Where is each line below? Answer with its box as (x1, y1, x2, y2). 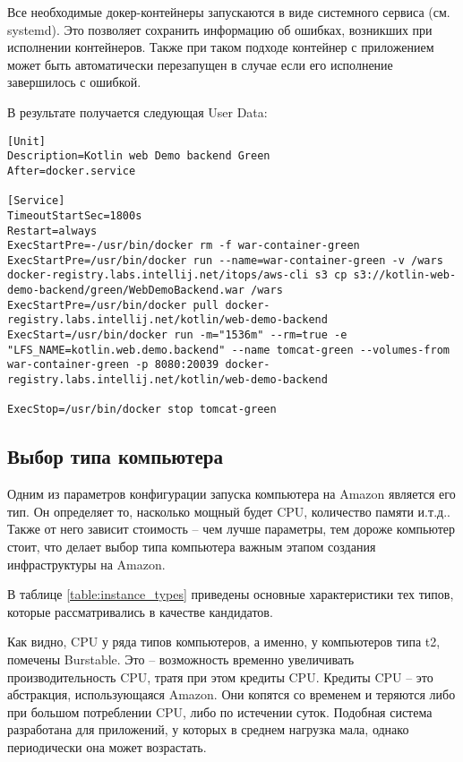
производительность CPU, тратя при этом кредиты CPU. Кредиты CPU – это (7, 667, 433, 686)
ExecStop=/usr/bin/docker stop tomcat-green (7, 403, 277, 416)
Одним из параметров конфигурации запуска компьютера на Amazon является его (7, 484, 456, 503)
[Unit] (7, 134, 46, 148)
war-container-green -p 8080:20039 (7, 358, 219, 372)
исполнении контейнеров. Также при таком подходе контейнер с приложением (7, 38, 434, 56)
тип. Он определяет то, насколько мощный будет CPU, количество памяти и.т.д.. (7, 501, 450, 520)
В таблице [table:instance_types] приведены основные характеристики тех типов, (7, 585, 454, 604)
